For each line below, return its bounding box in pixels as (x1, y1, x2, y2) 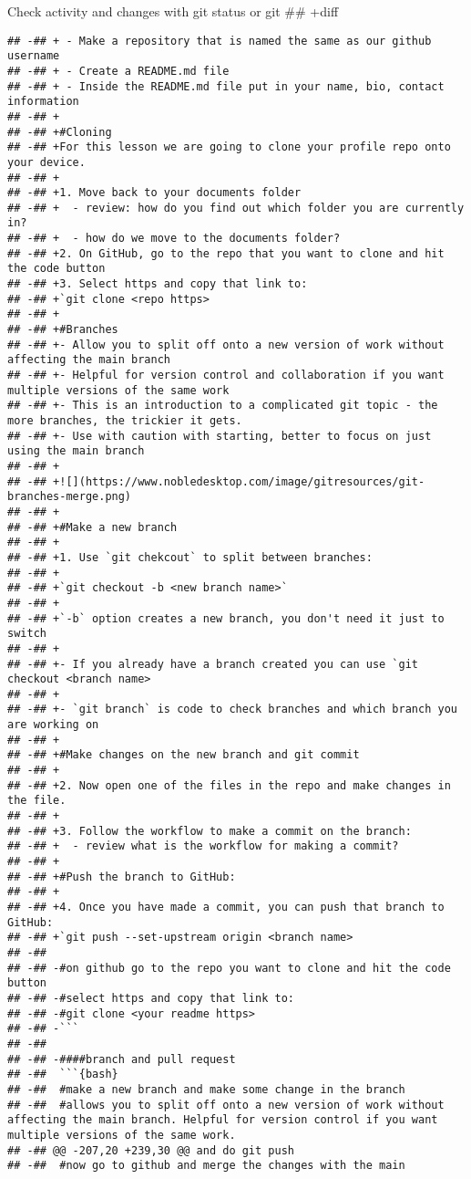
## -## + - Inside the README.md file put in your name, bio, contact (7, 79, 445, 93)
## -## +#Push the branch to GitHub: (7, 870, 236, 883)
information (7, 95, 79, 109)
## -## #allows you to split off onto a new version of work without (7, 1098, 445, 1111)
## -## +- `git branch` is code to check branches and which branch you (7, 703, 457, 716)
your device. (7, 155, 86, 169)
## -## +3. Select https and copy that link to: (7, 277, 308, 291)
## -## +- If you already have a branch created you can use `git (7, 657, 419, 671)
